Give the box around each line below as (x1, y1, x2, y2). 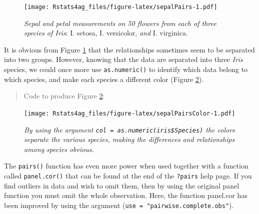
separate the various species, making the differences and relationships (24, 134, 235, 144)
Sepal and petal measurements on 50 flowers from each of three (24, 17, 216, 28)
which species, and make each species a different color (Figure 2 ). (4, 73, 204, 84)
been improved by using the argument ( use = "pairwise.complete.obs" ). (4, 199, 234, 210)
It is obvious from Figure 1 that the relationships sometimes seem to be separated (4, 44, 255, 54)
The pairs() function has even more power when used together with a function (4, 160, 248, 171)
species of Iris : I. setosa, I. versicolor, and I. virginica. (24, 27, 188, 38)
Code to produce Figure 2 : (23, 90, 105, 101)
